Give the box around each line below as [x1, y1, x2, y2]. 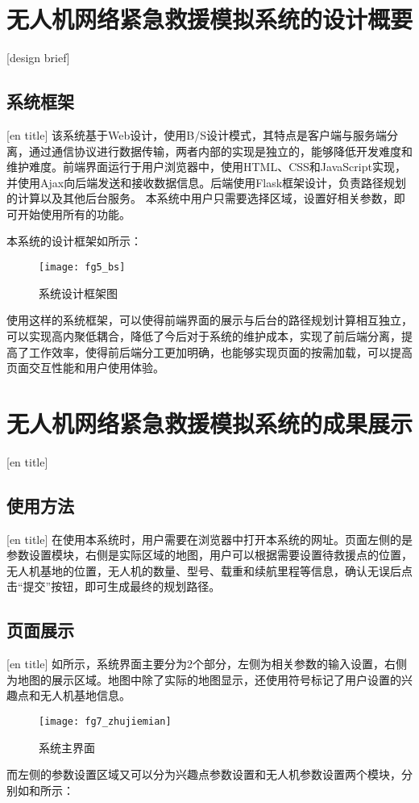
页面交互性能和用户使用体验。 [6, 359, 164, 376]
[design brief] [6, 49, 70, 66]
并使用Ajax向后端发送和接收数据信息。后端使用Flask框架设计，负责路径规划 [6, 174, 407, 190]
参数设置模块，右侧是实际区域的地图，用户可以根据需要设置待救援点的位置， [6, 546, 413, 563]
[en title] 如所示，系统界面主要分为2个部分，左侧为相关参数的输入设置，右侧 [6, 655, 407, 672]
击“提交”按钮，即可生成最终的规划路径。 [6, 578, 221, 595]
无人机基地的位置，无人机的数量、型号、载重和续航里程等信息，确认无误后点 [6, 562, 413, 579]
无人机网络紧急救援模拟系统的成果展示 [6, 406, 413, 439]
